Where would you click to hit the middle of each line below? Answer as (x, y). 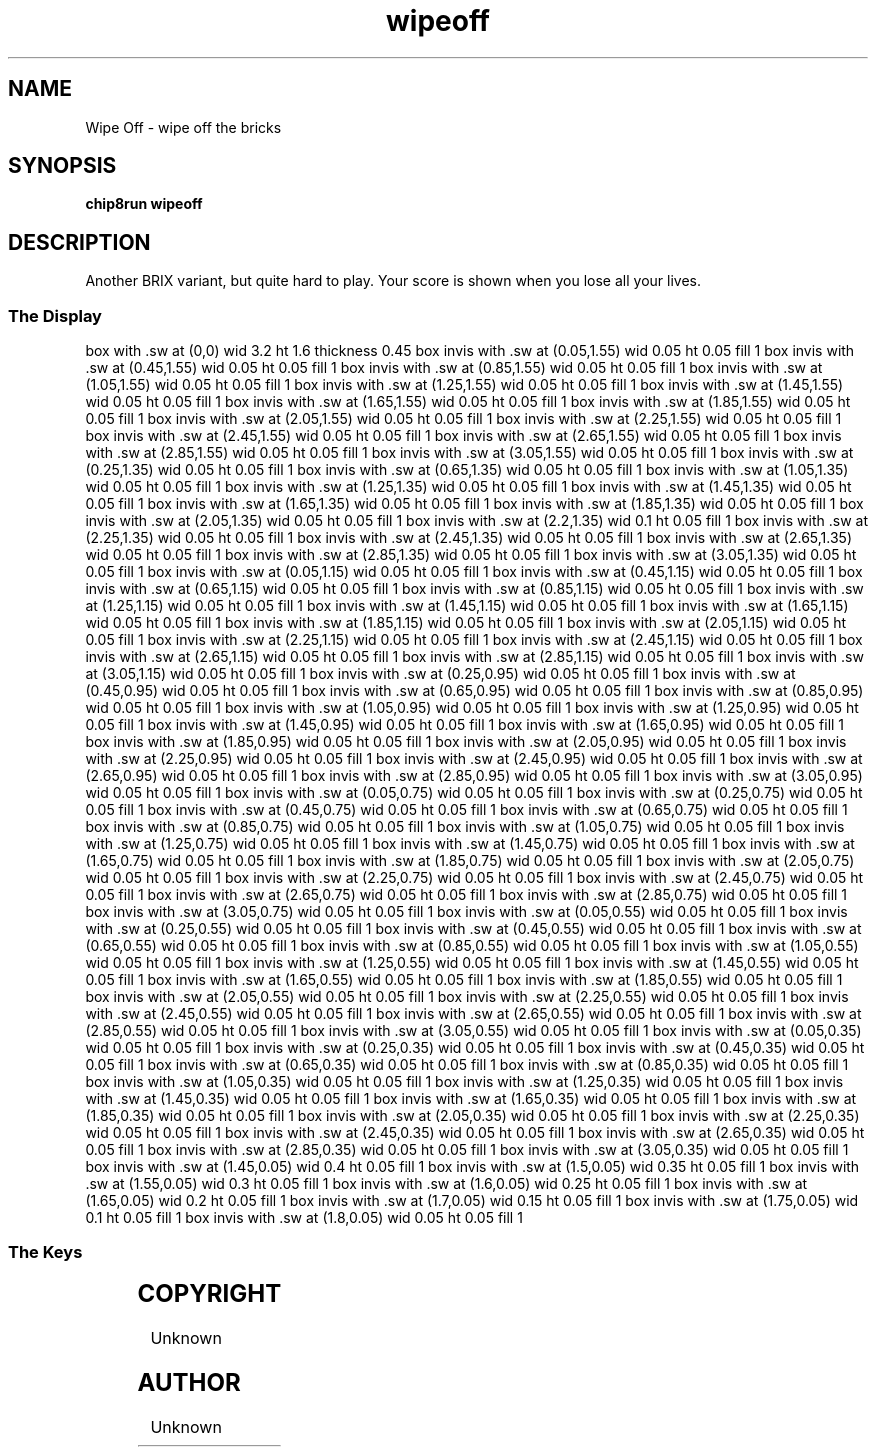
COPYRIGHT (209, 1293)
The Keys (45, 1252)
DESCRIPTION (79, 242)
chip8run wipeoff (144, 204)
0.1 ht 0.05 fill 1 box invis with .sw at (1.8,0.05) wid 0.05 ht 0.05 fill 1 (304, 1218)
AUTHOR (189, 1382)
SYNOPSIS (62, 166)
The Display (55, 315)
